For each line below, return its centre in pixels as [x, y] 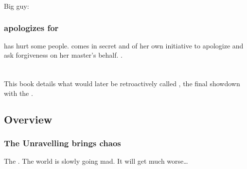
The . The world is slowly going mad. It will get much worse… [96, 161]
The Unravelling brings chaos [62, 143]
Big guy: [17, 6]
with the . [18, 93]
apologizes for [31, 27]
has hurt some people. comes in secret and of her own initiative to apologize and [124, 45]
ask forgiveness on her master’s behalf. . [63, 55]
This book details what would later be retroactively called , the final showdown [122, 84]
